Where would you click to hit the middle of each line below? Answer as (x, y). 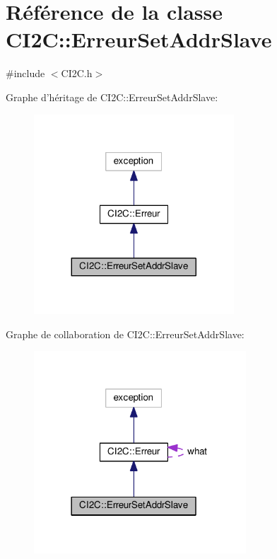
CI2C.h (77, 73)
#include (25, 73)
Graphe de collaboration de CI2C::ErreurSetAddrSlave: (125, 334)
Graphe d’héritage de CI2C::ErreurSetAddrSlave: (112, 97)
